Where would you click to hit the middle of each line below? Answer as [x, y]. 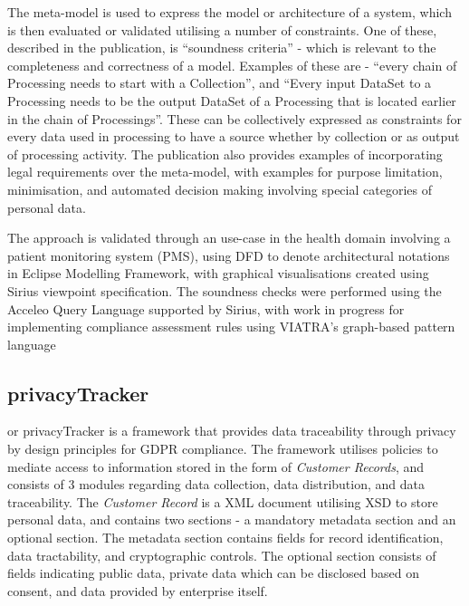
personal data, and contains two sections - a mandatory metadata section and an [232, 519]
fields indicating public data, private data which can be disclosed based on [213, 573]
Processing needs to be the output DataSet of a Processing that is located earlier [232, 100]
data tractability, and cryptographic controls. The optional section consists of [222, 555]
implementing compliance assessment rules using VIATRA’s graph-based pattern [231, 327]
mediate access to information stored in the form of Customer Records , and [216, 466]
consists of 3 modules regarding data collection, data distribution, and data [216, 484]
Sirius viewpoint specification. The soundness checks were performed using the [225, 290]
